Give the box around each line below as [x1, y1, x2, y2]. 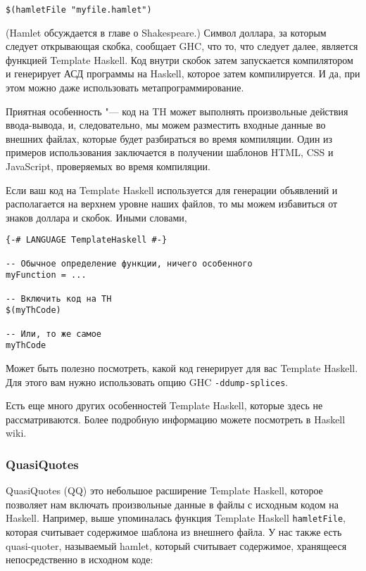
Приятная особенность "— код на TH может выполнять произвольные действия [6, 103, 348, 118]
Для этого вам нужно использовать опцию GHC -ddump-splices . [6, 374, 289, 389]
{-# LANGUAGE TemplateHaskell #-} [6, 235, 168, 245]
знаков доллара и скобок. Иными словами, [6, 210, 187, 224]
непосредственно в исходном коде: [6, 552, 153, 567]
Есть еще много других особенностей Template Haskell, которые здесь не [6, 398, 323, 413]
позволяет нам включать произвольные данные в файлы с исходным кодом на [6, 496, 339, 511]
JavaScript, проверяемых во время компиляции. [6, 159, 210, 173]
